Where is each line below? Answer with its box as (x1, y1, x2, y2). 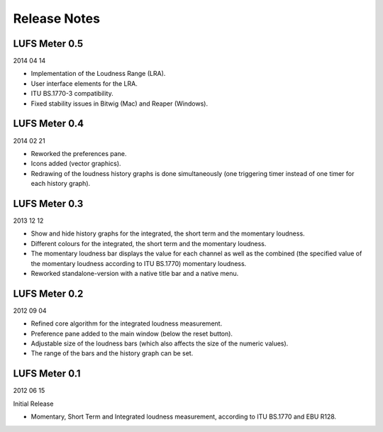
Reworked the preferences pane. (30, 149, 127, 157)
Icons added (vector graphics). (30, 160, 121, 168)
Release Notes (13, 11, 101, 26)
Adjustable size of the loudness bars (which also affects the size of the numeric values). (30, 339, 289, 348)
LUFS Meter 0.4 (13, 118, 84, 130)
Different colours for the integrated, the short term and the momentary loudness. (30, 239, 267, 248)
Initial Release (13, 399, 54, 408)
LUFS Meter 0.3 (13, 197, 84, 209)
